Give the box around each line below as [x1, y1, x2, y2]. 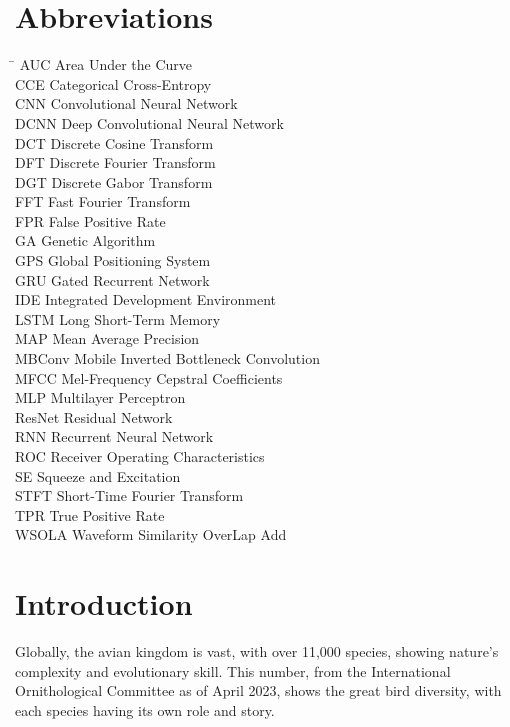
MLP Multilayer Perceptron [15, 387, 186, 408]
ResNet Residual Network [15, 406, 173, 427]
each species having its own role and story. [15, 699, 275, 720]
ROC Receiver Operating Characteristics [15, 446, 265, 466]
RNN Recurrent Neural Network [15, 426, 214, 447]
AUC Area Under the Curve [19, 54, 193, 75]
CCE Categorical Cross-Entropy [15, 73, 212, 94]
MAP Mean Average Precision [15, 328, 200, 349]
